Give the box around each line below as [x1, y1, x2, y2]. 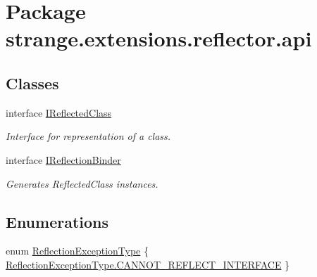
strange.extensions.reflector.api [6, 24, 312, 53]
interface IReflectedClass [6, 105, 112, 120]
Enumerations [6, 210, 109, 232]
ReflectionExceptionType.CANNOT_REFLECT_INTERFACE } [6, 257, 290, 271]
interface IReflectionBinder [6, 152, 121, 167]
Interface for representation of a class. [6, 129, 171, 143]
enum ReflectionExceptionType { [6, 243, 149, 258]
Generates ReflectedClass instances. [6, 176, 158, 191]
